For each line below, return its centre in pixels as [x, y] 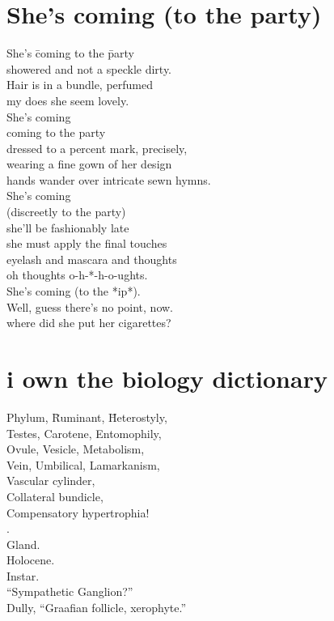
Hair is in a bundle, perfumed [80, 85]
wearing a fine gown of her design [89, 164]
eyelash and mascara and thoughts [92, 259]
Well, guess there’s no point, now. [90, 306]
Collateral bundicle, [55, 496]
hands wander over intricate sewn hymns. [109, 179]
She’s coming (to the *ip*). [74, 291]
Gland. [23, 544]
